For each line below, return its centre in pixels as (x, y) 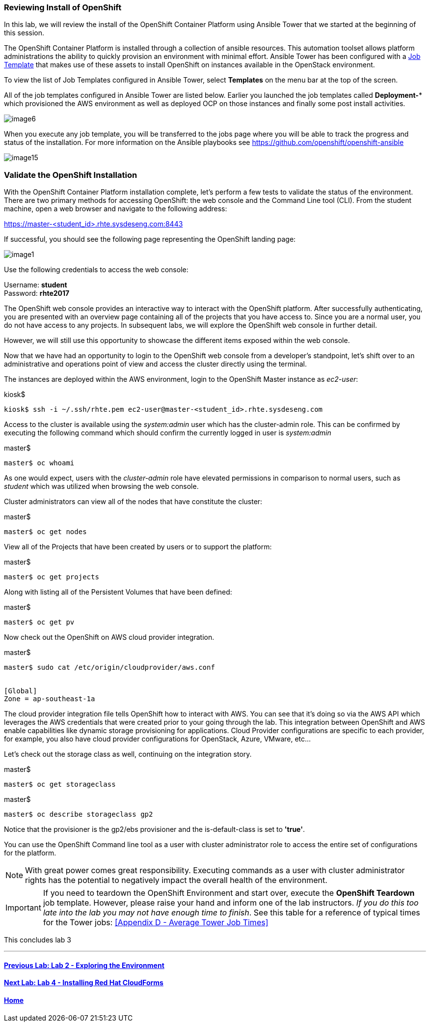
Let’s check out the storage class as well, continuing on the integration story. (128, 754)
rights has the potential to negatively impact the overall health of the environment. (176, 880)
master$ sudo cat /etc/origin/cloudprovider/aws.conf (109, 668)
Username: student (36, 285)
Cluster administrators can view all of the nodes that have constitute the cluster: (133, 502)
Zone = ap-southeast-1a (50, 699)
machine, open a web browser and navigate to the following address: (116, 209)
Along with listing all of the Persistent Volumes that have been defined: (118, 592)
